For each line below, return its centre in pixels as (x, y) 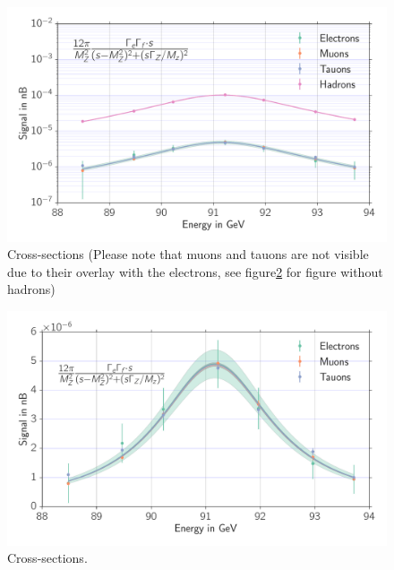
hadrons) (31, 289)
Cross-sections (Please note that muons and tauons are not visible (188, 254)
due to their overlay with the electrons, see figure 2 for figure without (195, 271)
